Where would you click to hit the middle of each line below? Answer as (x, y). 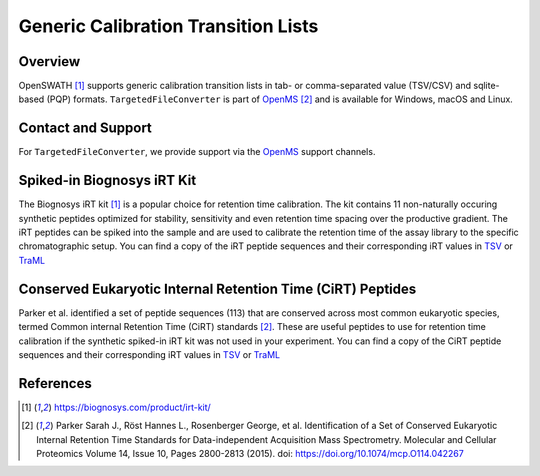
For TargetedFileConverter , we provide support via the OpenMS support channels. (197, 152)
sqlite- (486, 86)
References (55, 383)
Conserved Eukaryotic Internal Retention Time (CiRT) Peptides (217, 288)
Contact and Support (85, 128)
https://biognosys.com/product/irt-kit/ (132, 407)
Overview (49, 61)
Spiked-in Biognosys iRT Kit (107, 180)
